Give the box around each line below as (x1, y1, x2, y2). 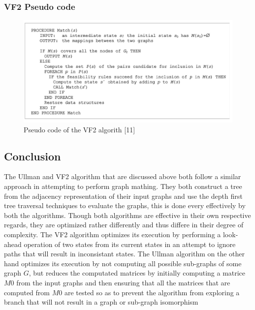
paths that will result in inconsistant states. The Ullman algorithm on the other (4, 248, 245, 259)
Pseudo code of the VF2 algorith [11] (24, 124, 135, 134)
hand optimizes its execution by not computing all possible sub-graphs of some (4, 258, 242, 268)
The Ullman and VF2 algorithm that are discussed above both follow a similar (4, 171, 241, 182)
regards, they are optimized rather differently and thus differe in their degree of (4, 219, 244, 230)
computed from (4, 287, 50, 297)
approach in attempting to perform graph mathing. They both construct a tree (4, 181, 242, 191)
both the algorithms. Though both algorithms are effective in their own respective (4, 210, 251, 220)
